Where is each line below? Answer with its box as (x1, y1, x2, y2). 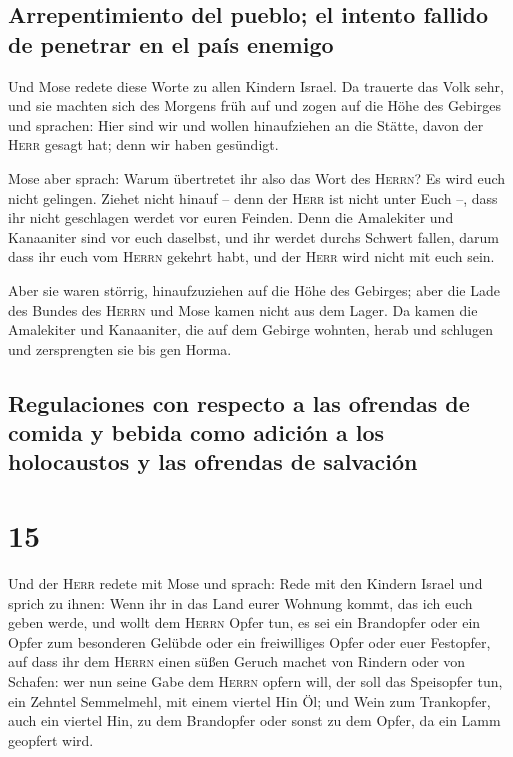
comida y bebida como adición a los (8, 417, 385, 448)
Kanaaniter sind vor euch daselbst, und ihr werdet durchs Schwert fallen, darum (8, 226, 500, 247)
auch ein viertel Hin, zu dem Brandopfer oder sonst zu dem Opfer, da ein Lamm (8, 710, 501, 731)
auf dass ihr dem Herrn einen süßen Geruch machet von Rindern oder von (8, 651, 466, 672)
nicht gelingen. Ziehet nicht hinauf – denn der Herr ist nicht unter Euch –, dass (8, 187, 498, 208)
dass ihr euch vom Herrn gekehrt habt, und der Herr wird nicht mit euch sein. (8, 246, 495, 267)
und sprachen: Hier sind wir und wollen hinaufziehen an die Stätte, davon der (8, 114, 484, 135)
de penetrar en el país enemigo (8, 28, 334, 59)
